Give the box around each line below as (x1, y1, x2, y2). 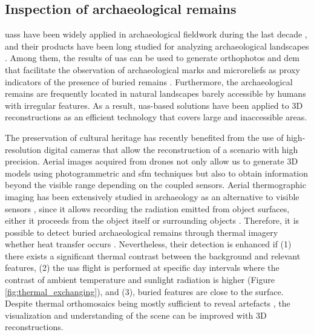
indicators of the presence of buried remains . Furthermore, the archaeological (5, 75, 293, 88)
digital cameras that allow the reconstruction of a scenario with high (44, 143, 298, 155)
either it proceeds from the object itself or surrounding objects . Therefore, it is (5, 214, 299, 227)
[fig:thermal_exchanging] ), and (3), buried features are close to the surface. (5, 285, 284, 298)
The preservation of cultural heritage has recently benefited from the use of (5, 131, 284, 143)
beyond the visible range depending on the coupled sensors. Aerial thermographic (5, 178, 306, 191)
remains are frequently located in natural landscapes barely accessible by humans (5, 87, 306, 100)
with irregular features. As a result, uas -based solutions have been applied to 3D (5, 99, 303, 111)
